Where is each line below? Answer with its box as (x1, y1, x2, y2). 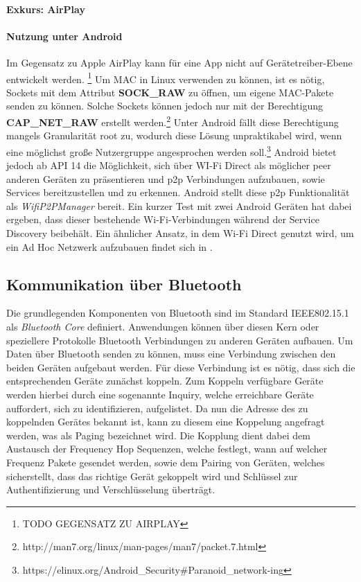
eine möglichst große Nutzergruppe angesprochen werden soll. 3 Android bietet (6, 142, 337, 159)
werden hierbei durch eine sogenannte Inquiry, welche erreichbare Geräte (6, 387, 314, 402)
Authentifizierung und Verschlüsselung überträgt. (6, 482, 215, 497)
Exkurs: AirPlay (6, 1, 85, 16)
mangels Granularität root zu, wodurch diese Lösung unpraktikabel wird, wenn (6, 128, 342, 143)
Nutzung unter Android (6, 28, 123, 43)
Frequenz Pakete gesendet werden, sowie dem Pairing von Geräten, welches (6, 455, 325, 469)
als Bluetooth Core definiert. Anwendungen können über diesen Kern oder (6, 319, 319, 334)
